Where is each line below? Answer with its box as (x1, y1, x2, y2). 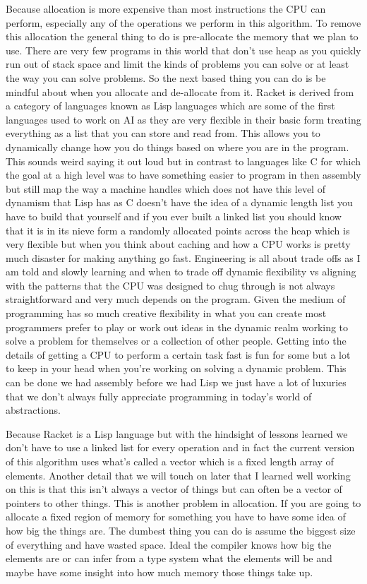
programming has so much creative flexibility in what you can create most (6, 306, 327, 321)
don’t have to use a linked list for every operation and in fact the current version (6, 440, 355, 455)
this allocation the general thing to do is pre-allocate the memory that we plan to (6, 29, 359, 44)
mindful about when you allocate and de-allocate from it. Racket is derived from (6, 84, 354, 99)
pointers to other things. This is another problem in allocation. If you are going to (6, 495, 361, 510)
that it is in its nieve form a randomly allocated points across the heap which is (6, 222, 350, 237)
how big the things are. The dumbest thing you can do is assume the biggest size (6, 523, 356, 537)
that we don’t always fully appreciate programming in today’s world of (6, 388, 312, 403)
